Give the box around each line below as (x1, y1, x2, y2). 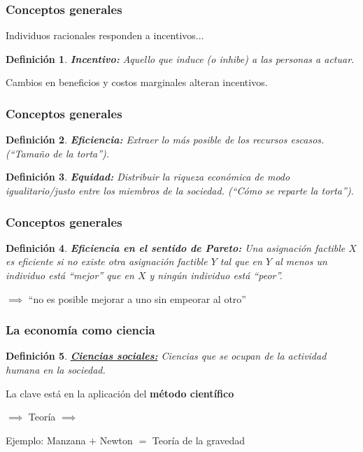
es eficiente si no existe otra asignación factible (6, 254, 208, 269)
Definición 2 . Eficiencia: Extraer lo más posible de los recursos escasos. (6, 132, 325, 147)
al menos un (275, 254, 327, 269)
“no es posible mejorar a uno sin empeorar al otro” (28, 291, 246, 306)
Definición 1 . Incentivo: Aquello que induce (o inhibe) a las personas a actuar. (6, 51, 355, 66)
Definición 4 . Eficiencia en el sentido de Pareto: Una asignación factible (6, 240, 346, 255)
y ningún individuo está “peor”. (149, 268, 283, 282)
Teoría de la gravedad (152, 432, 245, 447)
